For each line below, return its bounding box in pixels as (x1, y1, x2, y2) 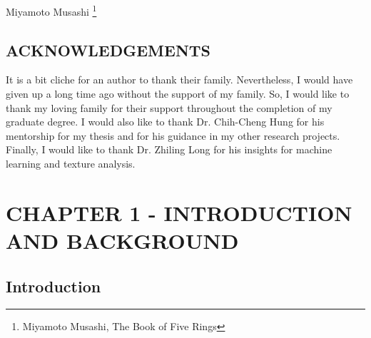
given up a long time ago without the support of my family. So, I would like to (6, 86, 350, 101)
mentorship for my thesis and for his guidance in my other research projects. (6, 128, 340, 143)
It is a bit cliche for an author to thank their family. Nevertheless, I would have (6, 72, 353, 87)
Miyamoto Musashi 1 (6, 2, 97, 19)
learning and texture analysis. (6, 156, 136, 171)
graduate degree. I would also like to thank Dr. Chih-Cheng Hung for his (6, 114, 325, 129)
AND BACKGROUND (6, 225, 239, 255)
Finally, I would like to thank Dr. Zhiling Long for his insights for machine (6, 142, 332, 157)
